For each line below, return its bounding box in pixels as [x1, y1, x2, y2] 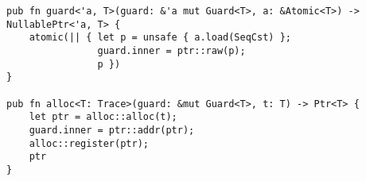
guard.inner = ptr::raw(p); [97, 44, 246, 56]
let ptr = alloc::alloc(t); [29, 111, 177, 123]
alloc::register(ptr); [29, 137, 149, 149]
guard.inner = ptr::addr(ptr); [29, 124, 195, 136]
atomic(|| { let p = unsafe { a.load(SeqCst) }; [29, 32, 291, 44]
